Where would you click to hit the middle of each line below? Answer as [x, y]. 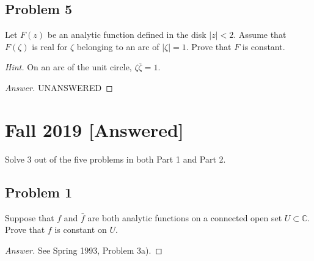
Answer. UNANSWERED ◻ [59, 87]
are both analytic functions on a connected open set [185, 217]
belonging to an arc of [118, 46]
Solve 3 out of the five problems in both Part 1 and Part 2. [115, 159]
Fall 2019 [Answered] [94, 129]
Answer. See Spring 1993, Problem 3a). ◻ [84, 250]
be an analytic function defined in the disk [127, 35]
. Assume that [260, 35]
